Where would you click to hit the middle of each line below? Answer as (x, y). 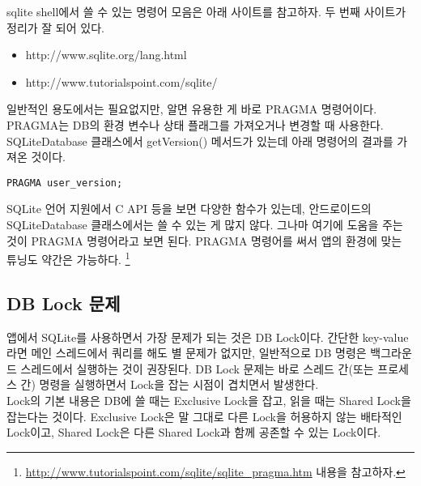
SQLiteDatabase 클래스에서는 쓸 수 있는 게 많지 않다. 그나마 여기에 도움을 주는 (205, 224)
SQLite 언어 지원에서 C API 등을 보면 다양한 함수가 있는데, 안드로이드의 (189, 209)
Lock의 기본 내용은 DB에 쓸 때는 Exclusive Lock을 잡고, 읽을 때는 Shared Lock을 (209, 401)
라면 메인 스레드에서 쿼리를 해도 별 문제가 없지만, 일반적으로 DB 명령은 (187, 353)
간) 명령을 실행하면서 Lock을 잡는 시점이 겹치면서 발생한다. (170, 384)
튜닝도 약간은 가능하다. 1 (68, 258)
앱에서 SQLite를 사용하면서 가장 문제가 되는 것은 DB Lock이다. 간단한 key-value (208, 337)
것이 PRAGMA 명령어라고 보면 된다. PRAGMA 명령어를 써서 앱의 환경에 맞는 (204, 240)
